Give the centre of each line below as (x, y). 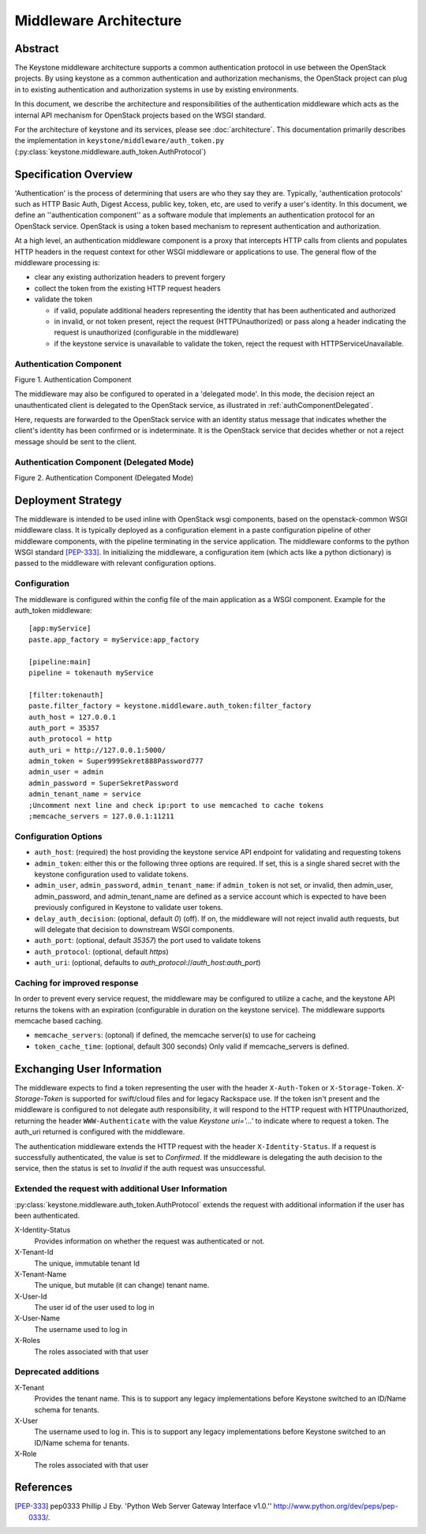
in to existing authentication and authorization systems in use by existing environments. (157, 89)
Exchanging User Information (88, 1069)
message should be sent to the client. (76, 441)
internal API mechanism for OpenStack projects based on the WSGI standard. (140, 115)
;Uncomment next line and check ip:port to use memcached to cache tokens (176, 805)
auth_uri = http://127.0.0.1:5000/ (97, 750)
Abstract (37, 49)
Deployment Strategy (68, 500)
